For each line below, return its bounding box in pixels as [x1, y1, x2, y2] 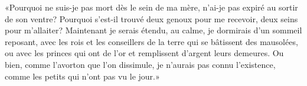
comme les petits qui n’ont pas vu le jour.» [5, 70, 160, 82]
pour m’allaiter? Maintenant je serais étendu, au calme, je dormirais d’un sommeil [5, 24, 302, 36]
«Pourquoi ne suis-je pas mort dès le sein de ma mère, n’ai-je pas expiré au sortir [5, 1, 298, 13]
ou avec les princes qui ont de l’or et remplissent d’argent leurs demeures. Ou [5, 47, 284, 59]
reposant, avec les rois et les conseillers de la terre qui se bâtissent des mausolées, [5, 35, 298, 47]
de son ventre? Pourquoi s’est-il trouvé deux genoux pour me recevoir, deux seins [5, 12, 298, 25]
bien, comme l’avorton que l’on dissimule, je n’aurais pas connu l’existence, [5, 58, 276, 70]
